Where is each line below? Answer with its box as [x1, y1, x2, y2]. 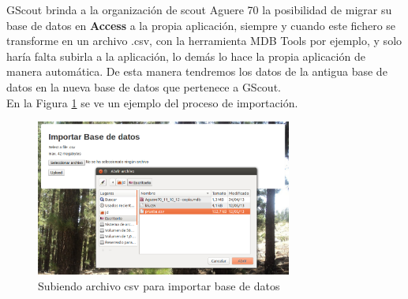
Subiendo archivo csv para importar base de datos [38, 277, 280, 293]
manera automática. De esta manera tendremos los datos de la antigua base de [6, 63, 387, 80]
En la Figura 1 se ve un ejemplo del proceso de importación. [6, 94, 298, 110]
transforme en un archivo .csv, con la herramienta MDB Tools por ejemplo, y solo [6, 32, 402, 49]
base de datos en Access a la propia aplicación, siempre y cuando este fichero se [6, 17, 396, 33]
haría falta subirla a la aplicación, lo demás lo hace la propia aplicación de [6, 47, 365, 64]
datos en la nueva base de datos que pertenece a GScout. [6, 78, 281, 95]
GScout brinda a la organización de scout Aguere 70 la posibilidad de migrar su [6, 2, 392, 17]
